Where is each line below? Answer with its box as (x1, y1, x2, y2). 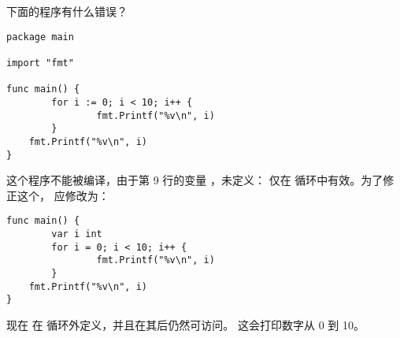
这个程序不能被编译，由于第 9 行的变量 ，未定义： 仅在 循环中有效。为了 (6, 172, 383, 188)
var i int (51, 228, 102, 240)
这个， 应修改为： (17, 187, 109, 203)
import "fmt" (6, 57, 74, 69)
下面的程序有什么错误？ (6, 3, 128, 19)
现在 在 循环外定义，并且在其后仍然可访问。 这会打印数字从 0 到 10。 (6, 316, 365, 332)
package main (6, 31, 74, 43)
